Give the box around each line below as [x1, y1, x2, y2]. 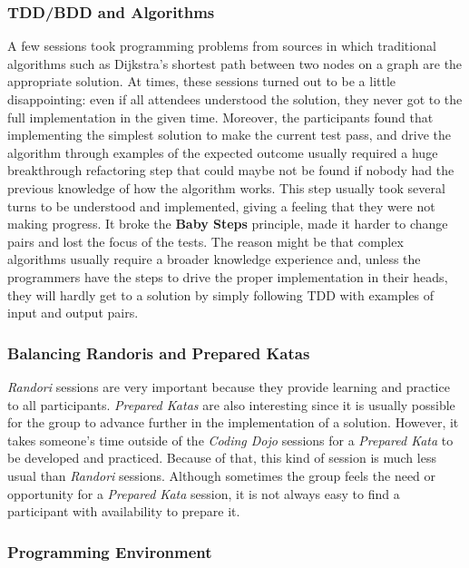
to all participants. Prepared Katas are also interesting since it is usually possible [7, 395, 455, 414]
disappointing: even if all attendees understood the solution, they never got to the [7, 90, 463, 108]
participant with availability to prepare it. [7, 502, 240, 521]
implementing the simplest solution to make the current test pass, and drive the [7, 125, 451, 144]
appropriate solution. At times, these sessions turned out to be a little [7, 72, 396, 91]
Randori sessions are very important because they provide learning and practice [7, 377, 450, 396]
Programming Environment [7, 540, 212, 563]
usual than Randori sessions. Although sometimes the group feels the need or [7, 465, 436, 485]
